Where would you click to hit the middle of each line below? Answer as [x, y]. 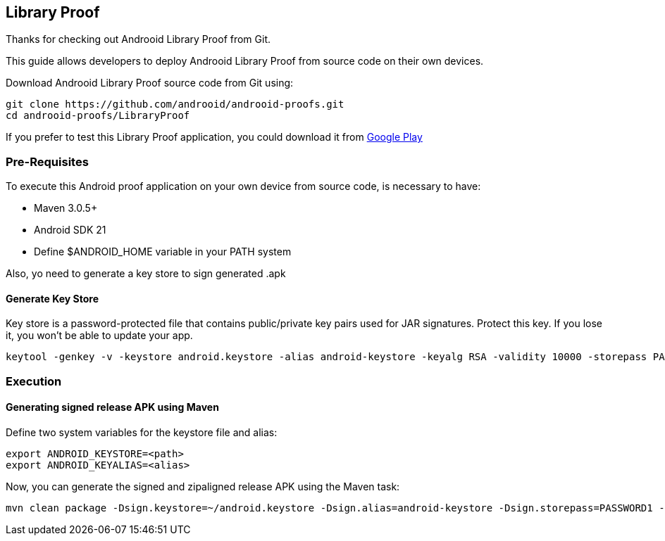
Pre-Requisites [47, 161]
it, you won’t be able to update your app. [99, 336]
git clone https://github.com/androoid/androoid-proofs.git [175, 104]
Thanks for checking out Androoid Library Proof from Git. [138, 39]
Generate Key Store [52, 298]
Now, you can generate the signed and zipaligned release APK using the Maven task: [203, 486]
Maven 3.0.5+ [66, 208]
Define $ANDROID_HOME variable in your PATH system [163, 252]
